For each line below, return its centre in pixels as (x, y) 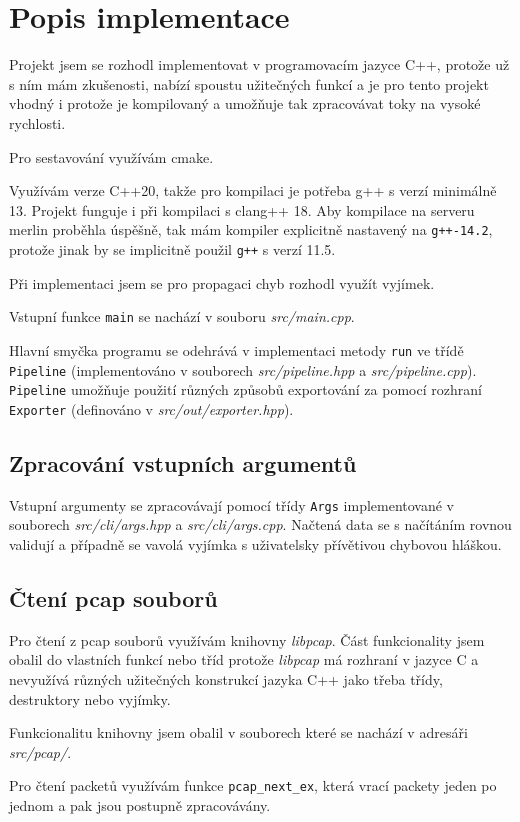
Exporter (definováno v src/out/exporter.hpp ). (151, 408)
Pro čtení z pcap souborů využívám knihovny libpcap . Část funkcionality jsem (247, 639)
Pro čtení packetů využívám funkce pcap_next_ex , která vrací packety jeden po (253, 785)
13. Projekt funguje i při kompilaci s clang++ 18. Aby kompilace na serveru (242, 209)
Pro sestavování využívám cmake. (111, 156)
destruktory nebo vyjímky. (90, 698)
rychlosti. (37, 122)
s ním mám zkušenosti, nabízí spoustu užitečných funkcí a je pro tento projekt (249, 83)
